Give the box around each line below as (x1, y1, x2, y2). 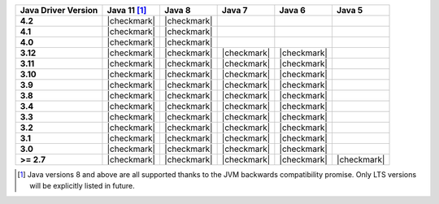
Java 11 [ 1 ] (106, 5, 147, 15)
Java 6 (279, 5, 306, 15)
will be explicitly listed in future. (29, 181, 136, 191)
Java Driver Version (20, 5, 98, 15)
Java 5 (336, 5, 363, 15)
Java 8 (163, 5, 191, 15)
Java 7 (221, 5, 248, 15)
